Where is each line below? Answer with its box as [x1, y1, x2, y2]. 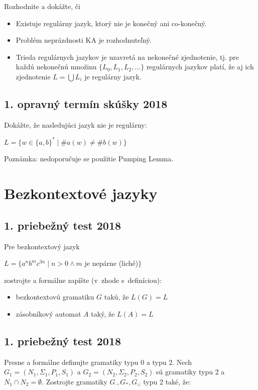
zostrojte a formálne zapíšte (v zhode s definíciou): [4, 274, 162, 285]
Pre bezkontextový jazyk [4, 241, 80, 251]
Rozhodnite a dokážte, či [4, 1, 80, 11]
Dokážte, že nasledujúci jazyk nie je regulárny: [4, 119, 147, 130]
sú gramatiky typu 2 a [156, 366, 225, 377]
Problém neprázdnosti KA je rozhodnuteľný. [16, 35, 152, 45]
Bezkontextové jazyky [4, 183, 158, 204]
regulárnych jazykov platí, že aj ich [146, 61, 254, 72]
